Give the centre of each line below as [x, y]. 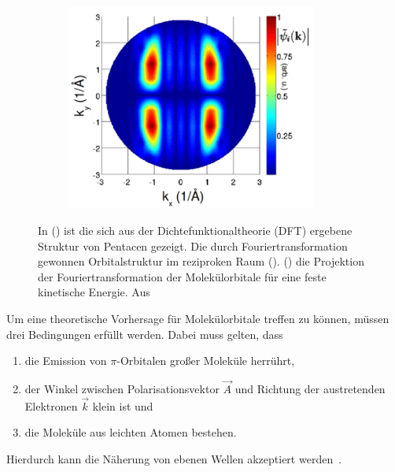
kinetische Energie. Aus [94, 292]
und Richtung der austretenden [310, 388]
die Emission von [66, 361]
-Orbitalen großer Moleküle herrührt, [206, 361]
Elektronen [51, 405]
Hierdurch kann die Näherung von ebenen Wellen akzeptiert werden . [174, 458]
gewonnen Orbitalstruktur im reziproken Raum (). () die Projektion [201, 261]
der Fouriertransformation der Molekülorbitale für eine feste [182, 276]
